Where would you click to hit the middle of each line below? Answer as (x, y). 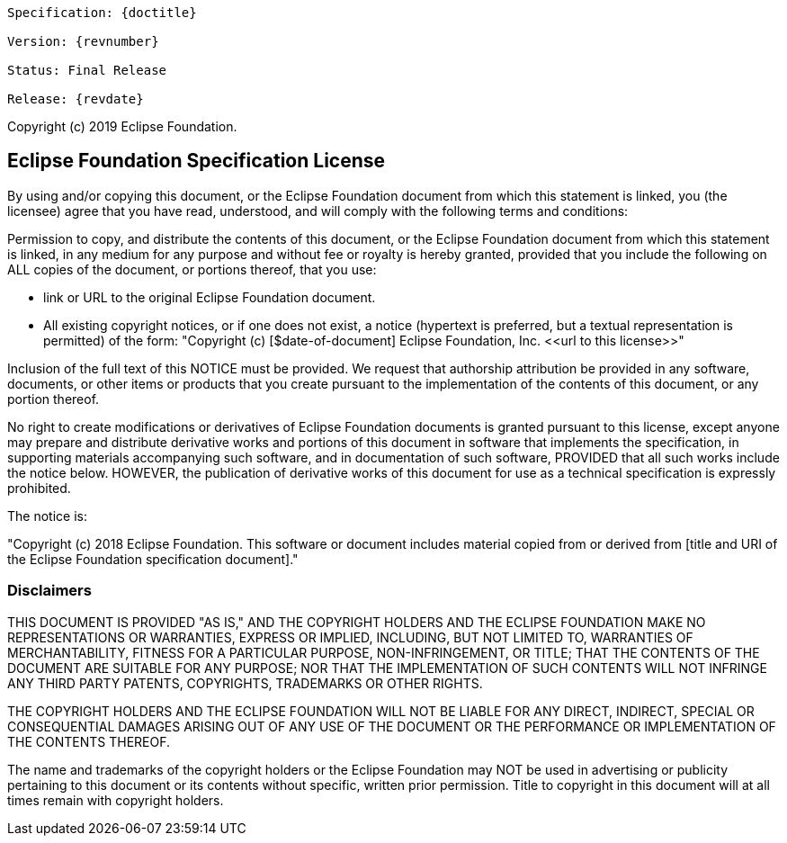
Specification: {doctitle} (102, 13)
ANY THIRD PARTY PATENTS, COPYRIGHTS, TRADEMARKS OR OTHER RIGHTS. (245, 683)
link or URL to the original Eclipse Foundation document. (210, 297)
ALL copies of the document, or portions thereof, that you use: (192, 269)
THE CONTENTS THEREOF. (89, 741)
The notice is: (47, 516)
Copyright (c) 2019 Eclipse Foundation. (122, 126)
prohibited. (39, 488)
